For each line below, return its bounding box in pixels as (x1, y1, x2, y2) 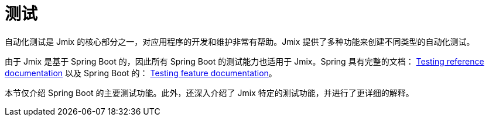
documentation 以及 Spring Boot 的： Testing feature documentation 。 (5, 67, 277, 78)
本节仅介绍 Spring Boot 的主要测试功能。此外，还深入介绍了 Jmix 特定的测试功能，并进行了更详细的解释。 (5, 87, 414, 98)
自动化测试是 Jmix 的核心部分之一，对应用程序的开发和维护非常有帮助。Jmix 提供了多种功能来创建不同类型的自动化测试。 (5, 36, 475, 47)
